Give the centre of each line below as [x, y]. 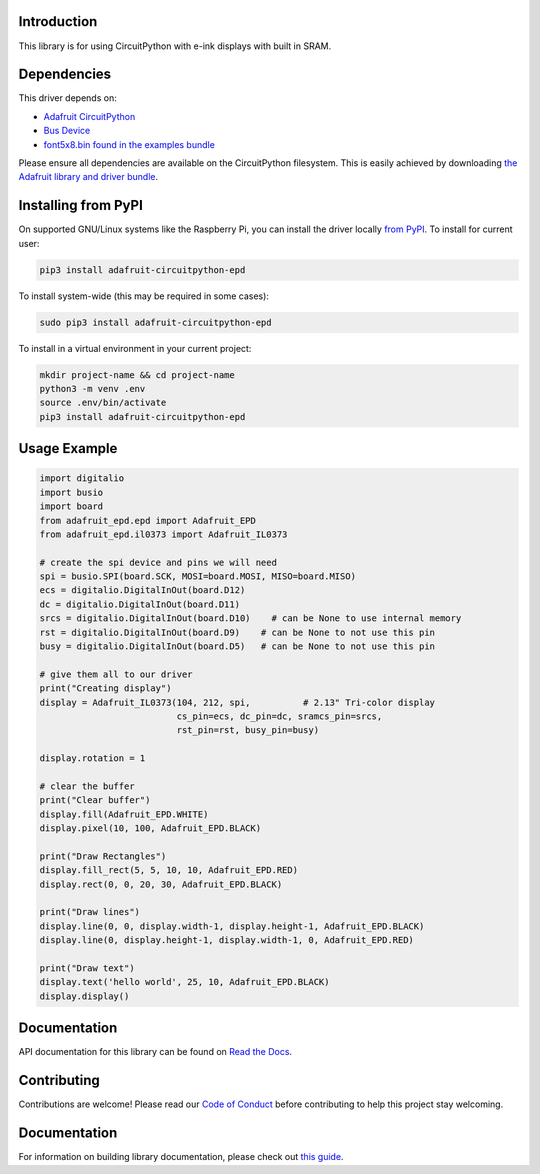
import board [71, 506]
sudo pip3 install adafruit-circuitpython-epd [155, 322]
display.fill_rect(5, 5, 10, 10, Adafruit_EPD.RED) [169, 870]
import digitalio [82, 478]
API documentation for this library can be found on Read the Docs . [155, 1052]
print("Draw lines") [89, 912]
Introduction [58, 21]
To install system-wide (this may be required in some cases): [144, 296]
